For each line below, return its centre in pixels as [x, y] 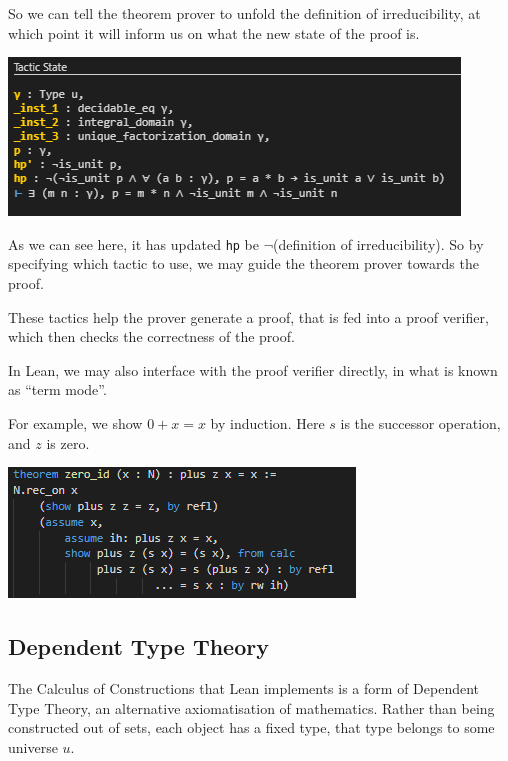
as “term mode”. [57, 389]
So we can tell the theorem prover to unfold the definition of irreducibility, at [244, 13]
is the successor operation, [420, 423]
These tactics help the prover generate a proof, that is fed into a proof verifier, [248, 316]
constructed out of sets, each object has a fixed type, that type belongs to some [251, 727]
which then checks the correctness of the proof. [151, 336]
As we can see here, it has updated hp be [134, 243]
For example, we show [75, 423]
